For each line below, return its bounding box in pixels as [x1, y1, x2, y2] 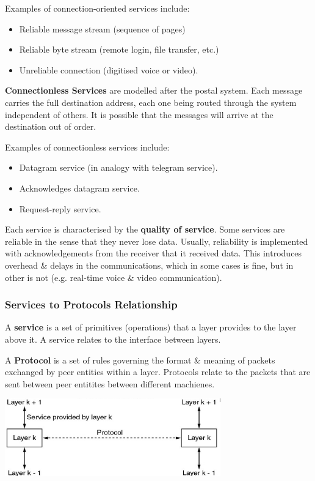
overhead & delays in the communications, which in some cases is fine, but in [5, 258, 294, 271]
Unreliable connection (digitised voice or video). [19, 63, 198, 76]
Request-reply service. [19, 202, 101, 215]
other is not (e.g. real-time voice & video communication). [5, 270, 222, 283]
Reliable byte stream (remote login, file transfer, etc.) [19, 43, 219, 56]
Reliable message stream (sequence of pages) [19, 22, 186, 35]
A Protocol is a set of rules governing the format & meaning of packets [5, 353, 275, 366]
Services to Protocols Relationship [5, 297, 178, 312]
